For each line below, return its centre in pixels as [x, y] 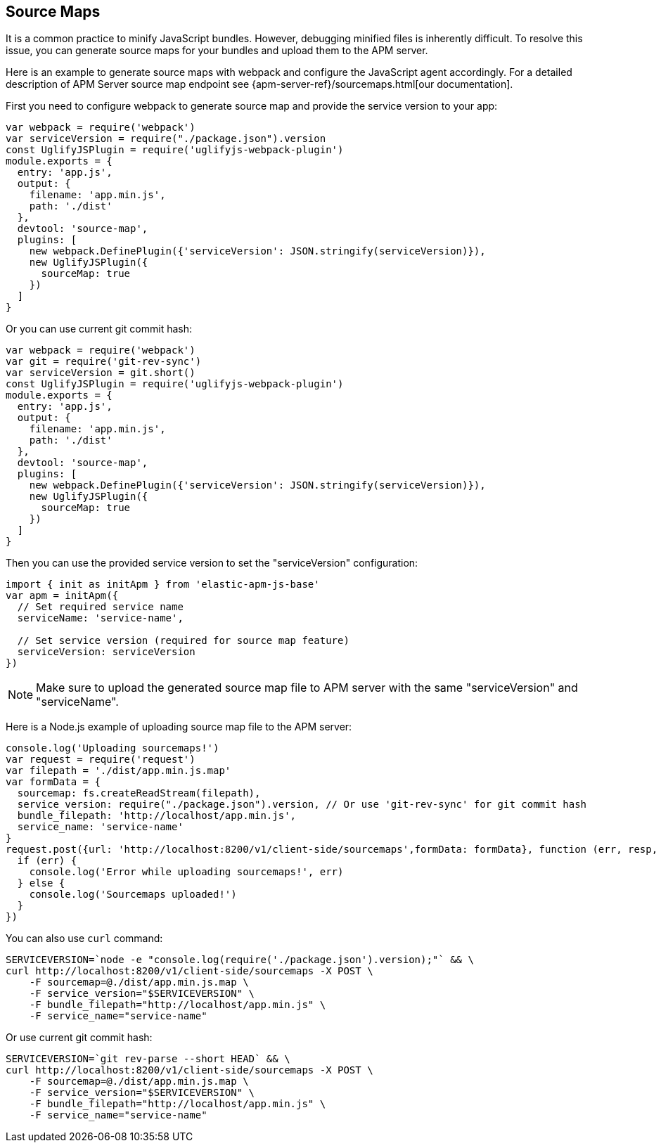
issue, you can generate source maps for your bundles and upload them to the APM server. [217, 51]
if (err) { [47, 861]
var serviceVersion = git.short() [101, 373]
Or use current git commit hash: [79, 1038]
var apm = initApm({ [62, 596]
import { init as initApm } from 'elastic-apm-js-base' [163, 585]
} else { [41, 883]
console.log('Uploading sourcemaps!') [113, 748]
